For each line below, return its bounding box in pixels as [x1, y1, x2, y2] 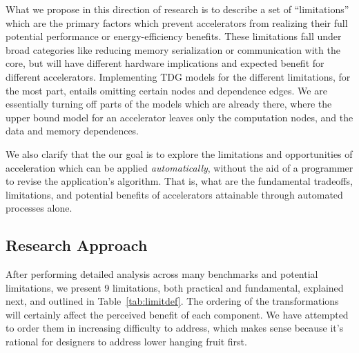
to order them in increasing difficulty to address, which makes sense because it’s [6, 321, 344, 335]
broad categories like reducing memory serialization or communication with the [6, 42, 340, 57]
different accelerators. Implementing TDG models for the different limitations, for [6, 69, 351, 83]
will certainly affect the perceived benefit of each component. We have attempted [6, 307, 349, 321]
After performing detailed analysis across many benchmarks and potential [6, 267, 318, 281]
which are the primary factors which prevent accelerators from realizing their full [6, 15, 348, 30]
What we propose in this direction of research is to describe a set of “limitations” [6, 2, 349, 16]
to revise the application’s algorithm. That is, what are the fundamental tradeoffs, [6, 174, 353, 188]
